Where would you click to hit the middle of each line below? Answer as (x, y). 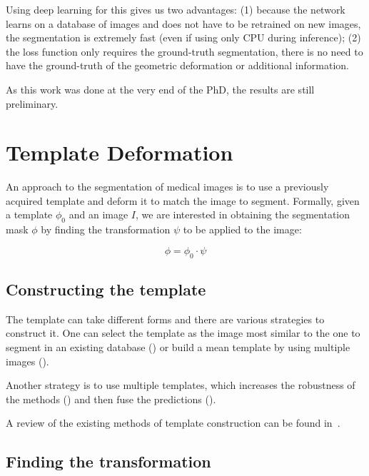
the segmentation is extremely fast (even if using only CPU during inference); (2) (183, 37)
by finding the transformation (106, 229)
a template (29, 214)
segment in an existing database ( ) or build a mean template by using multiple (178, 347)
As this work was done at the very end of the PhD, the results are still (160, 89)
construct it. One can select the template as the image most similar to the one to (183, 333)
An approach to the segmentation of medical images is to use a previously (167, 187)
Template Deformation (120, 152)
